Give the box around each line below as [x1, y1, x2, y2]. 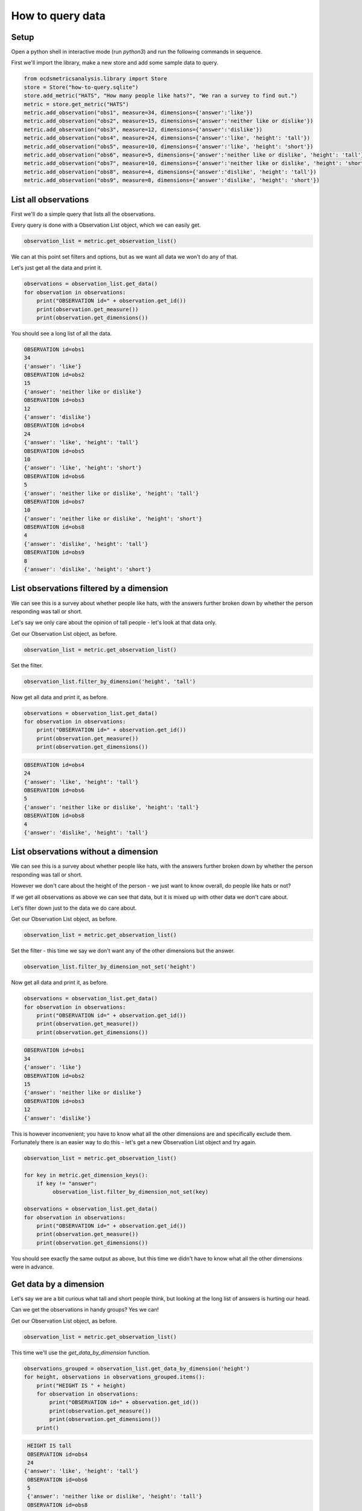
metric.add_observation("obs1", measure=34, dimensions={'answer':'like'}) [24, 109, 253, 116]
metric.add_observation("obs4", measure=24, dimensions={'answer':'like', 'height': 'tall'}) [24, 135, 311, 141]
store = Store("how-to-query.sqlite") [24, 83, 139, 91]
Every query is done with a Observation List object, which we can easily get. [11, 221, 202, 229]
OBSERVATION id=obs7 [24, 498, 84, 505]
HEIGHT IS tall [27, 1442, 72, 1449]
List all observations [11, 194, 89, 205]
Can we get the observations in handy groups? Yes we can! [11, 1306, 159, 1313]
